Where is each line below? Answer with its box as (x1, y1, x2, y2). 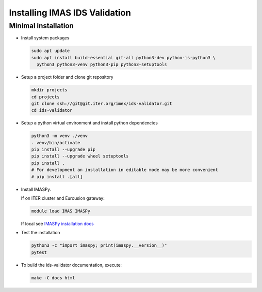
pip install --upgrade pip (31, 147, 96, 153)
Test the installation (21, 230, 60, 236)
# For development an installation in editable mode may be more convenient (31, 167, 218, 172)
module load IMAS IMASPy (31, 208, 91, 214)
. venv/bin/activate (31, 140, 80, 145)
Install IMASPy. (21, 186, 51, 192)
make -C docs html (31, 275, 75, 280)
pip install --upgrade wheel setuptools (31, 154, 129, 159)
